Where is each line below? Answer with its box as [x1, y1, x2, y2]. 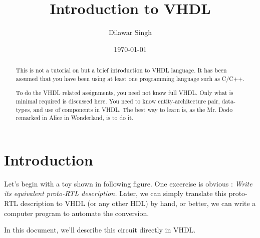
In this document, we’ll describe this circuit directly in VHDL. [4, 224, 196, 235]
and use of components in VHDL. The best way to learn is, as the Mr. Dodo [33, 105, 233, 113]
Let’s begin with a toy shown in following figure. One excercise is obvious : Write [4, 178, 252, 188]
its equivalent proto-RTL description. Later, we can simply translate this [4, 188, 226, 198]
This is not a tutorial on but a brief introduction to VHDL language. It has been [16, 66, 227, 74]
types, [16, 105, 32, 113]
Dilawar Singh [108, 27, 152, 37]
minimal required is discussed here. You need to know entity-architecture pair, [16, 96, 220, 105]
